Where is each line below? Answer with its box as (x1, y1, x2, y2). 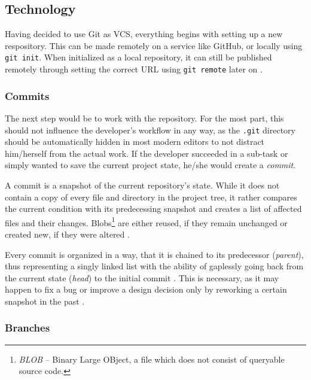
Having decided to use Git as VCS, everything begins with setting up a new (5, 28, 283, 40)
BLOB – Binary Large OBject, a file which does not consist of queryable (19, 352, 285, 365)
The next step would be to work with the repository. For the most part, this (5, 111, 284, 124)
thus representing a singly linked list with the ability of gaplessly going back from (5, 260, 304, 272)
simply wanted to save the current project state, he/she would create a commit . (5, 159, 296, 171)
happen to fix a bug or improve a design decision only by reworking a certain (5, 283, 287, 296)
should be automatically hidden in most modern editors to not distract (5, 135, 265, 148)
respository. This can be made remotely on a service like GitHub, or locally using (5, 39, 303, 51)
